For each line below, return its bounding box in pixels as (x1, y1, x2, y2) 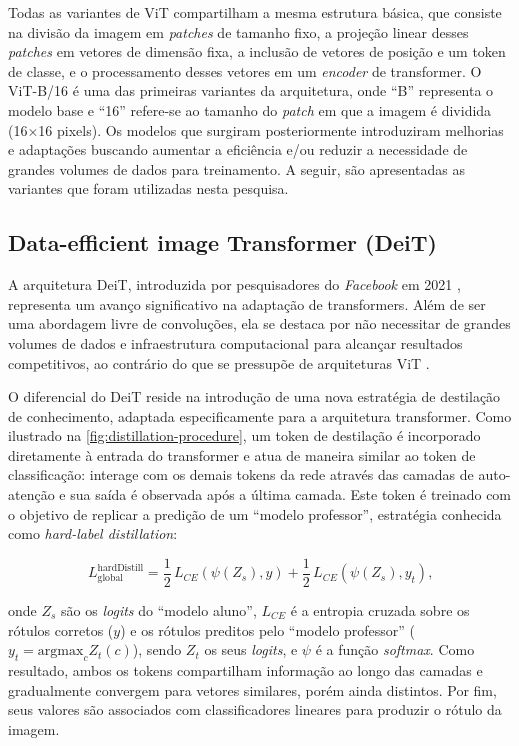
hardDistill (97, 562, 144, 573)
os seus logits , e (204, 639, 298, 660)
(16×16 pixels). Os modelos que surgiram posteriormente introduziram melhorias (8, 119, 504, 140)
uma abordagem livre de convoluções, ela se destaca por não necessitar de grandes (8, 313, 511, 334)
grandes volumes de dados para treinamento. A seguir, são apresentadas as (8, 158, 465, 179)
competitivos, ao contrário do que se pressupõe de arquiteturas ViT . (8, 352, 430, 373)
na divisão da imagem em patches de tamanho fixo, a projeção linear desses (8, 21, 469, 42)
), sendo (132, 639, 182, 660)
